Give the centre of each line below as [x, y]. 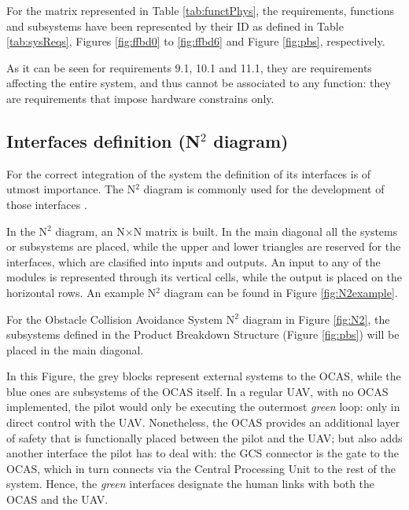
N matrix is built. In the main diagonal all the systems [265, 231]
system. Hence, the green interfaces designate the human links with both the [191, 484]
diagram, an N [90, 231]
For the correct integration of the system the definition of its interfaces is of [189, 173]
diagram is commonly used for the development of [264, 189]
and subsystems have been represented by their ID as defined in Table [175, 26]
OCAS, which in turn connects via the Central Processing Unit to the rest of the [201, 468]
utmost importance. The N [71, 189]
